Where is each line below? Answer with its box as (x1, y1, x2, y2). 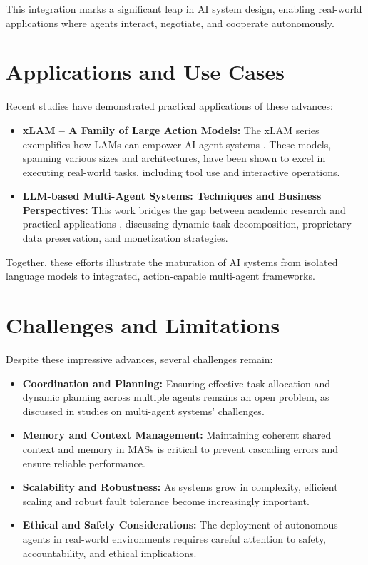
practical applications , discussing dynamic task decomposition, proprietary (22, 216, 352, 231)
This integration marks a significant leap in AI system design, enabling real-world (6, 1, 362, 16)
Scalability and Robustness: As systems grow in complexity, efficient (22, 479, 338, 494)
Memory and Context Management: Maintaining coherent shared (22, 427, 332, 442)
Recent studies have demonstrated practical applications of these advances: (6, 98, 333, 113)
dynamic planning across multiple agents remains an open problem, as (22, 390, 329, 404)
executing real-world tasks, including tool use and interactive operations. (22, 164, 340, 179)
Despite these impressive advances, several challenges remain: (6, 351, 273, 366)
